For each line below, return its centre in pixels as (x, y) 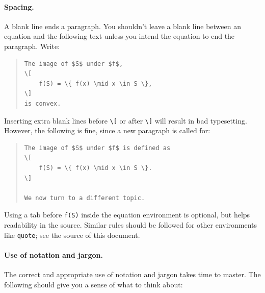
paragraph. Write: (32, 46)
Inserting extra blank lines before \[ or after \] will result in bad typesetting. (126, 120)
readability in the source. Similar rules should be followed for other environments (131, 225)
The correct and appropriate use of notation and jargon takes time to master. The (132, 274)
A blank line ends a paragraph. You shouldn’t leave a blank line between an (123, 26)
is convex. (43, 103)
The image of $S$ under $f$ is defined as (97, 148)
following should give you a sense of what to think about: (94, 284)
